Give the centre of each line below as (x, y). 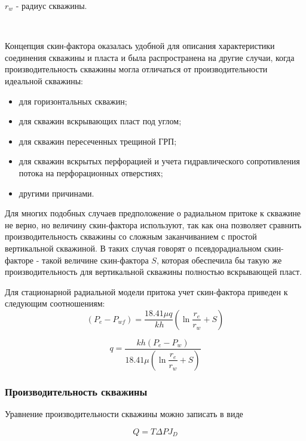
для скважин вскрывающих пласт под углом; (100, 121)
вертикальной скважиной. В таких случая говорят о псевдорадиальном (133, 248)
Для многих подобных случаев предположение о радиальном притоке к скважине (153, 213)
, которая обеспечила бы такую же (219, 260)
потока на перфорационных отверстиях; (91, 172)
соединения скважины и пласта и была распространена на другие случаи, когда (150, 57)
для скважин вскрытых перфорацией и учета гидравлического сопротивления (159, 161)
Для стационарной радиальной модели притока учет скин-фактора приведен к (146, 291)
